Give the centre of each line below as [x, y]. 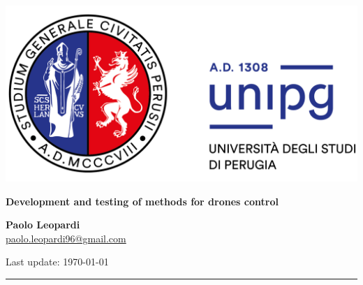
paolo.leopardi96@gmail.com [66, 238]
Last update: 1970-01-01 [57, 262]
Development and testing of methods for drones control [142, 201]
